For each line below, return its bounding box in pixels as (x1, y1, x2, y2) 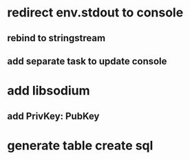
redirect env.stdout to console (7, 5, 184, 21)
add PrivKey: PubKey (7, 110, 100, 122)
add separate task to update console (7, 55, 167, 67)
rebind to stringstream (7, 32, 105, 44)
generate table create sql (7, 137, 154, 153)
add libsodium (7, 83, 91, 99)
